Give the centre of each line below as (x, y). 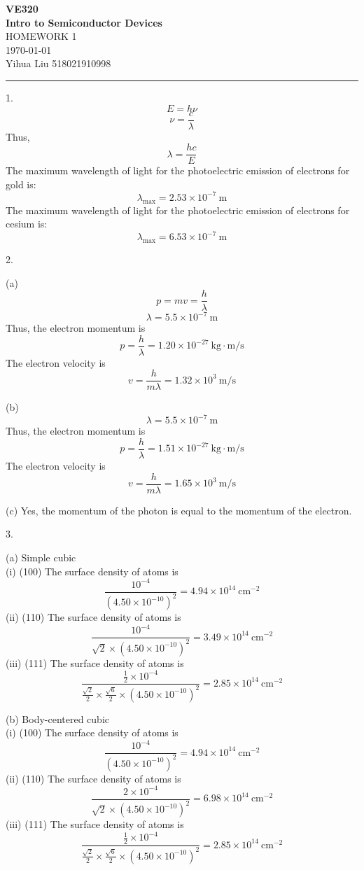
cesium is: (27, 224)
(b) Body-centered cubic (58, 718)
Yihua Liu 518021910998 (58, 63)
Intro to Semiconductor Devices (84, 22)
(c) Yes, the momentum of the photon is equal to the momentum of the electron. (179, 510)
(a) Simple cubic (41, 557)
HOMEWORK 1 (41, 36)
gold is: (21, 184)
